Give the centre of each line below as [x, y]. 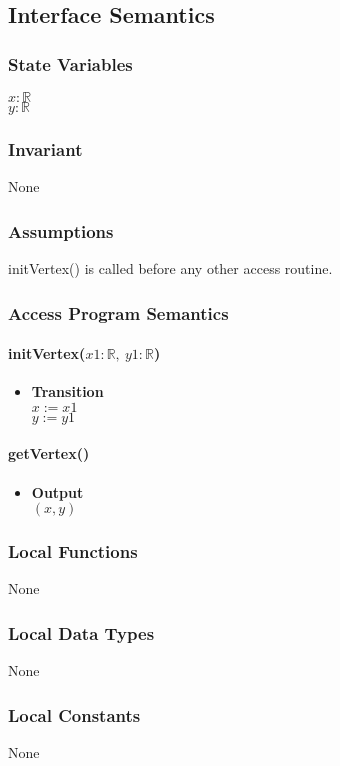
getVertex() [49, 453]
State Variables [70, 63]
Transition [67, 391]
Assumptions [61, 230]
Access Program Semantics [118, 312]
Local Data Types [81, 632]
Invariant [45, 148]
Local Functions [73, 551]
